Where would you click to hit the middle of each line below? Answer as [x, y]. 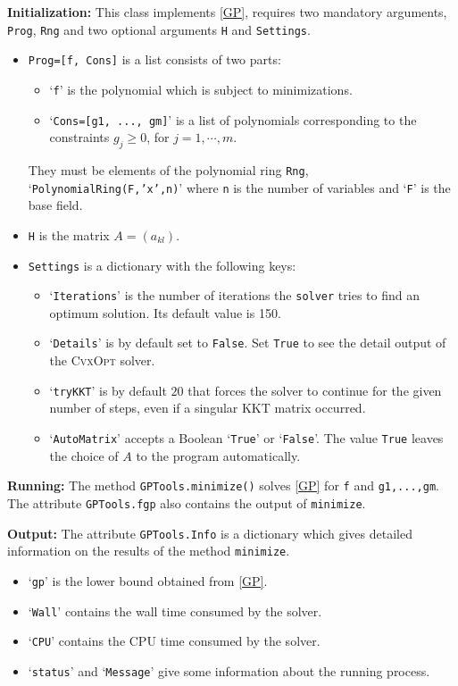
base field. [55, 205]
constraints [79, 137]
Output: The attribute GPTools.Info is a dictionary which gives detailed [210, 533]
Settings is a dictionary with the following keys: [162, 265]
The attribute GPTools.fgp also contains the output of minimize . [187, 502]
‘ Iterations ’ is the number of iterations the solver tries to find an [234, 295]
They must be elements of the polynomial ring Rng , [168, 170]
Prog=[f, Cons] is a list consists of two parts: [154, 59]
